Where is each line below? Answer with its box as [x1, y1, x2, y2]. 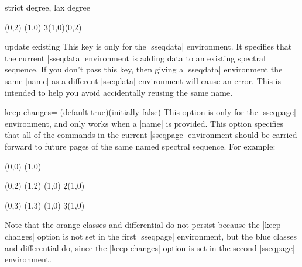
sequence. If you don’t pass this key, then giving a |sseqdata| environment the [5, 63, 283, 75]
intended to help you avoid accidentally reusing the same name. [5, 86, 233, 98]
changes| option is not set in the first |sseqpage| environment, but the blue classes [5, 230, 297, 242]
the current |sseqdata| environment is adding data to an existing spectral [5, 51, 266, 64]
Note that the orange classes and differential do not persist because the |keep [5, 219, 281, 231]
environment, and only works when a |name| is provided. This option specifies [5, 117, 284, 129]
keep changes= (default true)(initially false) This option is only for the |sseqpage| [5, 106, 296, 118]
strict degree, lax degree [5, 1, 91, 13]
